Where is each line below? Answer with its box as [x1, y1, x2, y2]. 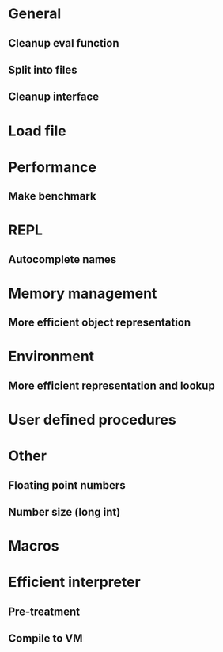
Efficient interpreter [8, 574, 141, 591]
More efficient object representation [8, 316, 191, 330]
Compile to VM [8, 631, 83, 646]
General [8, 5, 62, 23]
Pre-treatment [8, 604, 81, 618]
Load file [8, 122, 67, 139]
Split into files [8, 63, 77, 76]
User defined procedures [8, 411, 176, 429]
